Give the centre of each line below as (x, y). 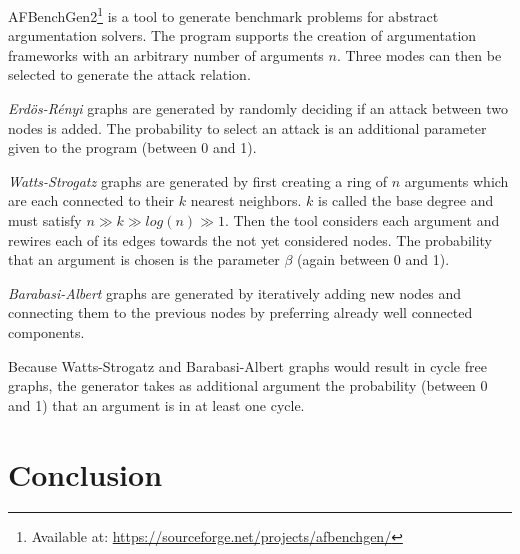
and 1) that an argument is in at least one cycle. (156, 404)
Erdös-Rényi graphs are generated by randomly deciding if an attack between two (258, 108)
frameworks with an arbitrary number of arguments (166, 54)
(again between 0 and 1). (373, 259)
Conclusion (85, 473)
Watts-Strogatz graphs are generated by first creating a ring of (198, 180)
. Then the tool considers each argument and (362, 220)
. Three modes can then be (419, 54)
